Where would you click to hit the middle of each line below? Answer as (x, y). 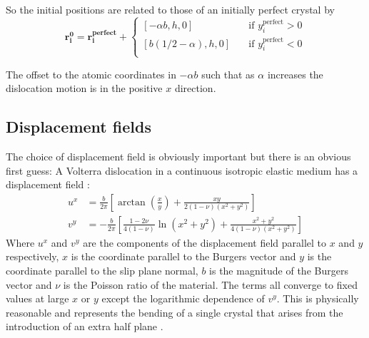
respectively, (32, 256)
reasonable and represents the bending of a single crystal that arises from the (175, 312)
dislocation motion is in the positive (84, 88)
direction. (195, 88)
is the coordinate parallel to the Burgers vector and (183, 256)
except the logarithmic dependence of (183, 298)
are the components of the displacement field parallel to (205, 242)
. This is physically (318, 298)
